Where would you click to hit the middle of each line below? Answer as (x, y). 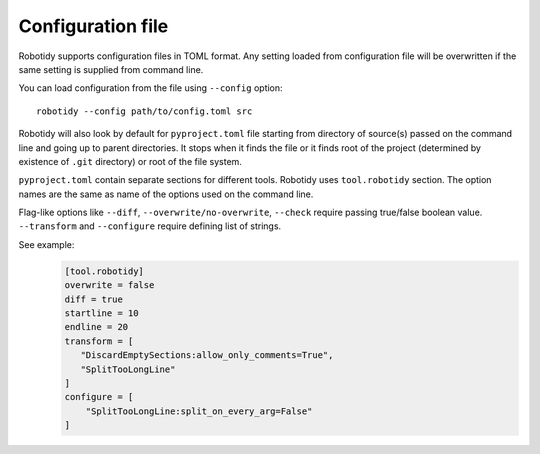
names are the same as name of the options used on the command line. (166, 194)
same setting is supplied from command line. (111, 69)
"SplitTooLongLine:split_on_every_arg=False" (199, 411)
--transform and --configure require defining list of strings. (150, 226)
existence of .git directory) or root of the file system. (130, 161)
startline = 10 (101, 313)
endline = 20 (96, 327)
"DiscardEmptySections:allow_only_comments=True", (207, 355)
